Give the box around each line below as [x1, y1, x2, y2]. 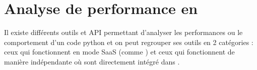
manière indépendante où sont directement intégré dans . [4, 56, 180, 66]
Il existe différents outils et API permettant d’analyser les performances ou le [4, 27, 243, 37]
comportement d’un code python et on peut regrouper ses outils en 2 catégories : [4, 36, 253, 47]
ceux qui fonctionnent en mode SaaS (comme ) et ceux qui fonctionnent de [4, 46, 235, 57]
